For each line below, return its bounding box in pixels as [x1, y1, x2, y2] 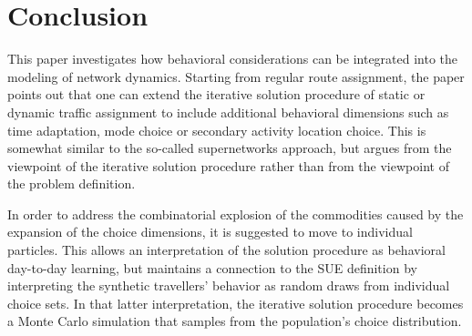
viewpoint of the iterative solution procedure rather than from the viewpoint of [7, 156, 449, 175]
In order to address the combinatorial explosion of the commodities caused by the [7, 204, 464, 223]
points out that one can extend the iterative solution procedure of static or [7, 85, 426, 104]
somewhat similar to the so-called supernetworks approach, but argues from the [7, 138, 452, 158]
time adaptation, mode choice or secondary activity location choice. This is [7, 120, 426, 139]
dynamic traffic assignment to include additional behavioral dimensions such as [7, 102, 449, 121]
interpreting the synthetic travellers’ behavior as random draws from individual [7, 276, 450, 295]
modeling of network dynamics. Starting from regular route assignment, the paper [7, 66, 465, 86]
